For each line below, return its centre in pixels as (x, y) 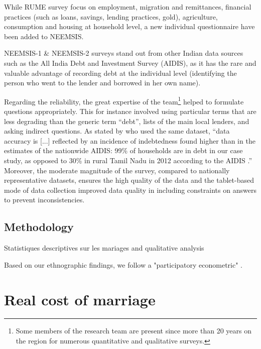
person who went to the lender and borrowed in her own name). (102, 83)
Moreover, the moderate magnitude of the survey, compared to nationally (117, 170)
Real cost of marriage (80, 299)
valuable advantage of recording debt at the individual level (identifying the (120, 73)
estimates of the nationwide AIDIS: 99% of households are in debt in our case (123, 150)
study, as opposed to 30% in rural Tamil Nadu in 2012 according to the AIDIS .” (128, 160)
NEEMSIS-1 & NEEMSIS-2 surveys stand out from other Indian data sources (124, 53)
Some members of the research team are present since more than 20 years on (134, 331)
